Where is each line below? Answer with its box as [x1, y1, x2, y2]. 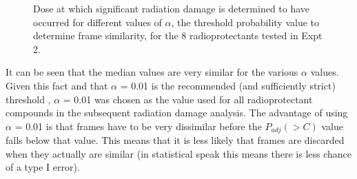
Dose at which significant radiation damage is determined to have [33, 1, 310, 15]
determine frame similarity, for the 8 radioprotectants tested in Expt [33, 28, 323, 43]
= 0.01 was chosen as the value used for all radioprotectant [63, 92, 313, 106]
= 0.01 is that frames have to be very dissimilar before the [14, 118, 262, 133]
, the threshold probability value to [171, 14, 319, 29]
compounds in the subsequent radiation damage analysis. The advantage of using [6, 105, 348, 120]
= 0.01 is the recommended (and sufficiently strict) [120, 78, 336, 92]
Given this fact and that [6, 78, 108, 92]
